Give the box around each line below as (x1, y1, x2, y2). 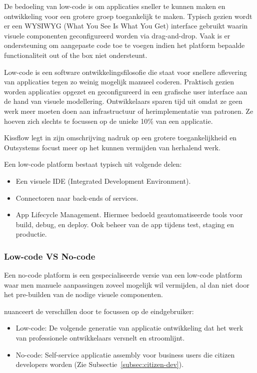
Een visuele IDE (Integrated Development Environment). (15, 175, 191, 186)
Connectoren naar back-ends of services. (15, 192, 138, 203)
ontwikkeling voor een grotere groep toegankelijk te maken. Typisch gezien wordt (4, 10, 252, 21)
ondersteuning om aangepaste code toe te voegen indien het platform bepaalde (4, 40, 245, 50)
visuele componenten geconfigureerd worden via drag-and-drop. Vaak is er (4, 30, 230, 40)
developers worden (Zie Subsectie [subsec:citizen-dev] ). (15, 359, 184, 370)
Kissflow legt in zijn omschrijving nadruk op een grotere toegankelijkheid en (4, 132, 237, 143)
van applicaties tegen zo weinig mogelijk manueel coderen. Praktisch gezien (4, 76, 234, 87)
